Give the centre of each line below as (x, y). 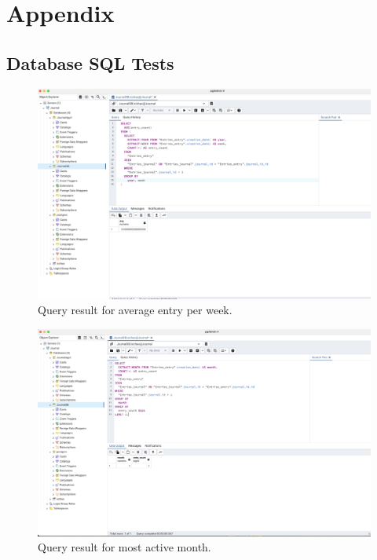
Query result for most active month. (124, 547)
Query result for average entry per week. (135, 310)
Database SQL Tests (90, 62)
